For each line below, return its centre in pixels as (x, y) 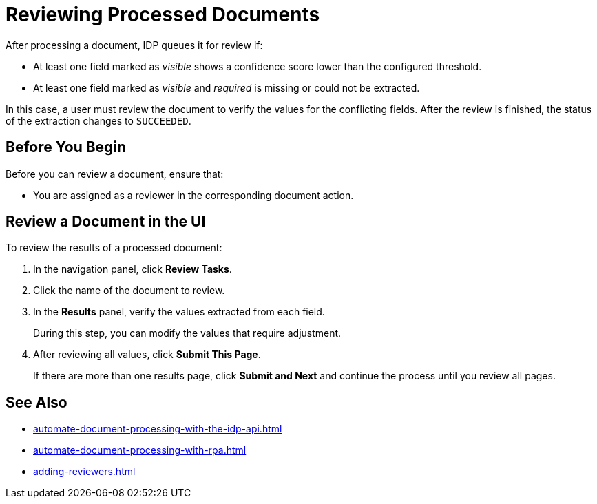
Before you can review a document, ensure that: (115, 174)
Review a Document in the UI (106, 222)
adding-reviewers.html (84, 472)
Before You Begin (66, 147)
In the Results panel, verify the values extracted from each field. (179, 312)
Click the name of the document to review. (129, 291)
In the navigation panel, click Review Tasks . (133, 269)
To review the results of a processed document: (114, 248)
